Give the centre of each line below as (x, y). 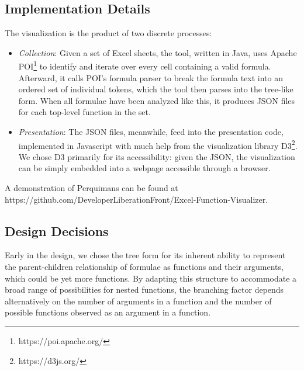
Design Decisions (57, 230)
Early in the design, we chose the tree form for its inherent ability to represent (145, 255)
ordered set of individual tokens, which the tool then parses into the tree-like (156, 89)
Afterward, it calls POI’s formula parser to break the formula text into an (151, 77)
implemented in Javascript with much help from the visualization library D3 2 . (158, 144)
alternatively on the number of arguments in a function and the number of (138, 301)
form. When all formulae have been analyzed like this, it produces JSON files (157, 100)
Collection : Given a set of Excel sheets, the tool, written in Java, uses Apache (158, 52)
